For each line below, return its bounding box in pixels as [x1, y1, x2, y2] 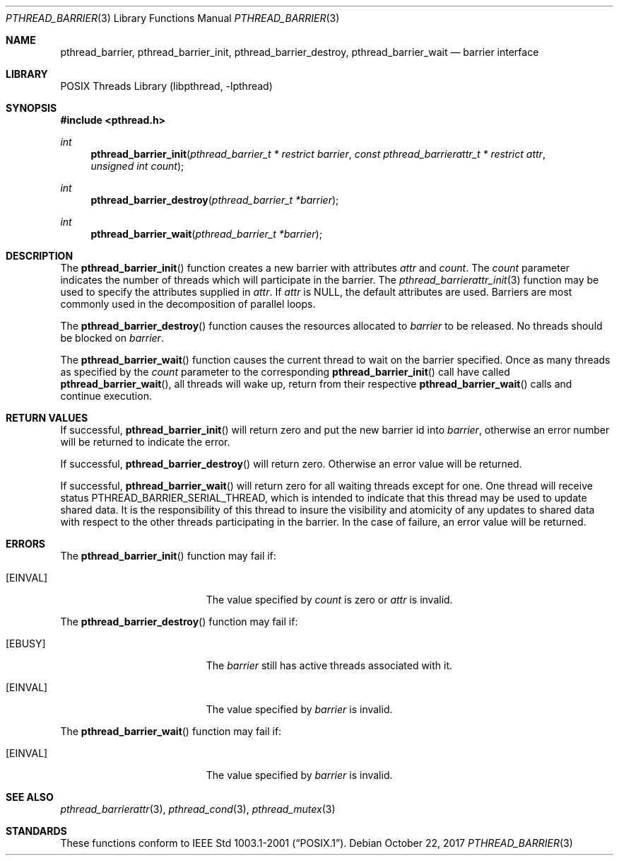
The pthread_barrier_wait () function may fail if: [60, 725, 282, 737]
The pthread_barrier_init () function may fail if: [60, 550, 276, 562]
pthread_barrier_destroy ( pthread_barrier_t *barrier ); [90, 194, 339, 206]
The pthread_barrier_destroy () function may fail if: [60, 616, 298, 628]
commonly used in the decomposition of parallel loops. [60, 298, 316, 310]
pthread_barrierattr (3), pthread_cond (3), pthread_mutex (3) [60, 803, 336, 815]
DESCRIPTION [6, 250, 73, 262]
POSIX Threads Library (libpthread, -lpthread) [60, 80, 273, 92]
